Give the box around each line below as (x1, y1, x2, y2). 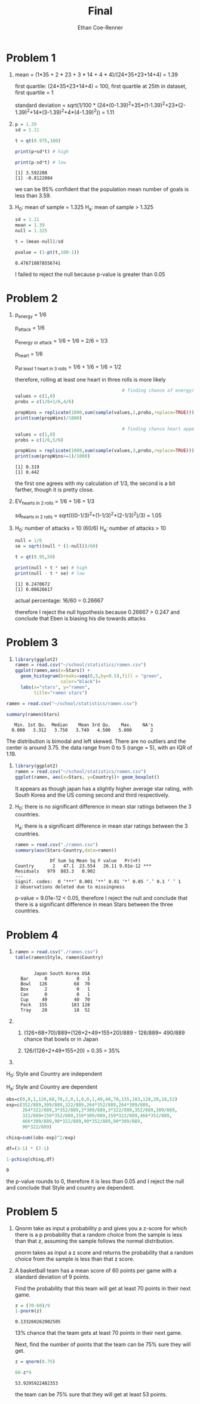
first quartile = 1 (14, 88, 54, 96)
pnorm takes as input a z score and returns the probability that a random (14, 1249, 194, 1256)
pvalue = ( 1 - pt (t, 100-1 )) (14, 249, 79, 255)
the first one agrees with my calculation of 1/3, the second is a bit (14, 480, 176, 487)
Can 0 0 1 (20, 991, 91, 998)
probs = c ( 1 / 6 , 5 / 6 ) (14, 437, 64, 443)
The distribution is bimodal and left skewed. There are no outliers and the (6, 738, 186, 745)
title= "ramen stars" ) (33, 690, 88, 696)
